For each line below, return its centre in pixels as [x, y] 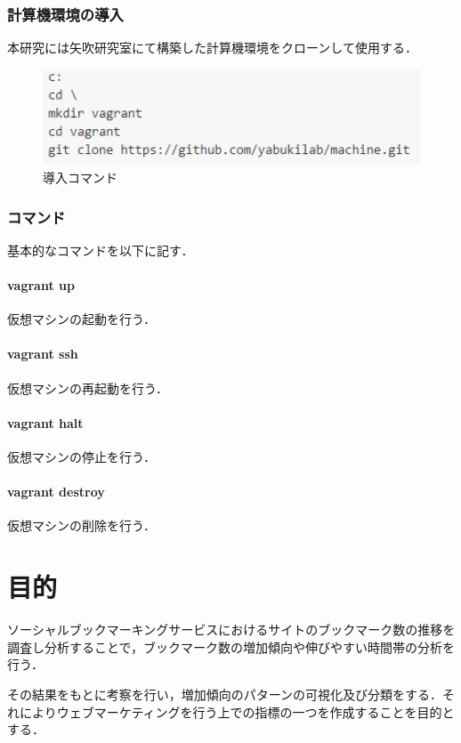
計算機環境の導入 [65, 14]
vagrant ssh [43, 354]
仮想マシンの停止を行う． [81, 457]
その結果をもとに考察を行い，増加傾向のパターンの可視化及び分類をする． [225, 694]
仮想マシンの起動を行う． [81, 319]
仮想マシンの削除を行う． [81, 525]
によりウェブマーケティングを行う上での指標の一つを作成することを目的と [237, 711]
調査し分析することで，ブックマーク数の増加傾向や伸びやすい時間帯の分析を [231, 646]
